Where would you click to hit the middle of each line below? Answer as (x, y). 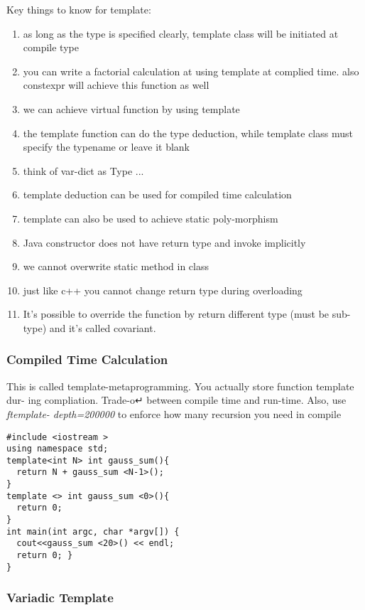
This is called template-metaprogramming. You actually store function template (180, 386)
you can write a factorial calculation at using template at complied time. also (191, 71)
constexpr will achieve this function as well (116, 85)
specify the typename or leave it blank (107, 147)
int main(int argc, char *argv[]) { (93, 531)
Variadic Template (60, 598)
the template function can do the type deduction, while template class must (188, 133)
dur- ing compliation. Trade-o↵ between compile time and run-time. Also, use (176, 400)
